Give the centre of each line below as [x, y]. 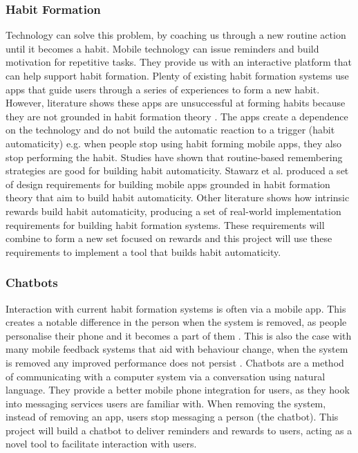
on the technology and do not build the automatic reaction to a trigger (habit [170, 130]
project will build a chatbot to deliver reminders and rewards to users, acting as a [179, 430]
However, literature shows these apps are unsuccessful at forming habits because [176, 103]
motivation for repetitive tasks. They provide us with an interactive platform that [179, 62]
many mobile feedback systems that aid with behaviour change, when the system [177, 349]
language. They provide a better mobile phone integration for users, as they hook [178, 390]
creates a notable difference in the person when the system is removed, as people [176, 322]
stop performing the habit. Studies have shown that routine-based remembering [174, 157]
